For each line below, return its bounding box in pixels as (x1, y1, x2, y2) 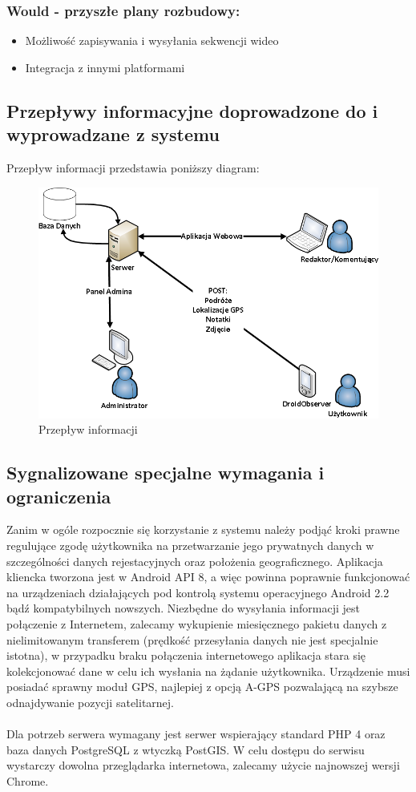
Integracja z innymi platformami (25, 59, 185, 75)
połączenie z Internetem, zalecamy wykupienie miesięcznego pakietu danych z (6, 615, 387, 632)
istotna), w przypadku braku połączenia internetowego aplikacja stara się (6, 647, 366, 664)
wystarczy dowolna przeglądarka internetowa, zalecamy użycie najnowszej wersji (6, 757, 400, 774)
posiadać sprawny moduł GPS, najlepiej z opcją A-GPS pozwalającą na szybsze (6, 678, 398, 695)
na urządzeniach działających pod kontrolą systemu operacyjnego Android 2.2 (6, 584, 390, 600)
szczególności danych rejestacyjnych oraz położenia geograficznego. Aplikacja (6, 552, 383, 569)
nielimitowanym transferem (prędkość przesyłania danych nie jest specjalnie (6, 631, 378, 648)
